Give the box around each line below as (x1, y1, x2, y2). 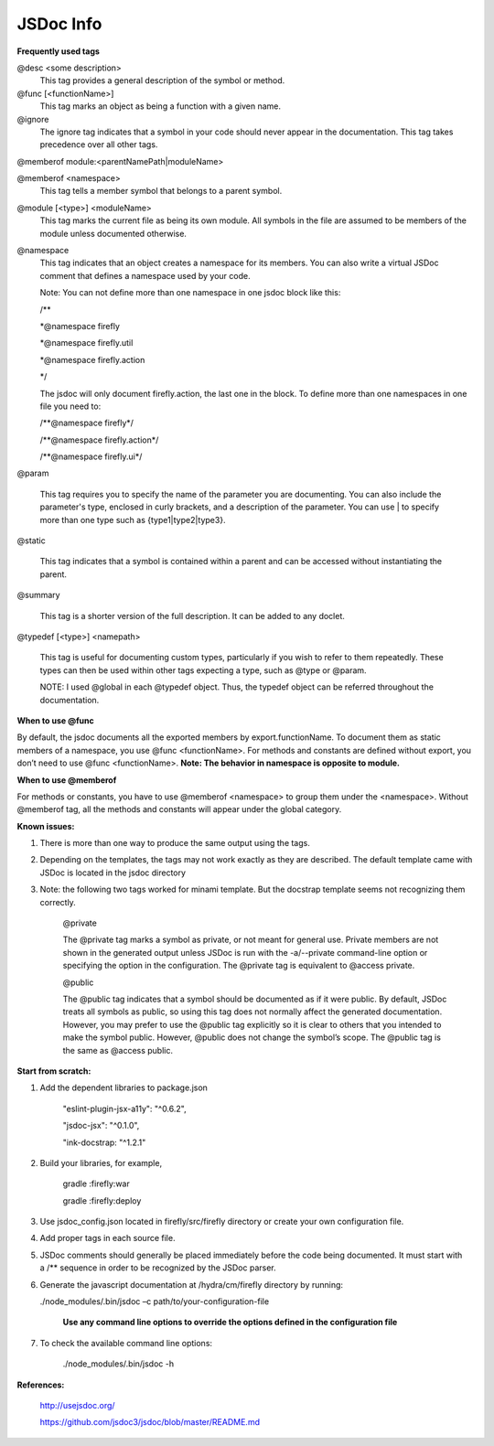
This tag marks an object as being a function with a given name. (39, 101, 281, 112)
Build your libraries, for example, (39, 1157, 163, 1168)
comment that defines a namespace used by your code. (39, 270, 251, 281)
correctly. (39, 896, 77, 907)
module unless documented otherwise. (39, 228, 188, 239)
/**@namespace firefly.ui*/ (39, 451, 143, 462)
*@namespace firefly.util (39, 337, 134, 348)
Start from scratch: (16, 1066, 91, 1076)
